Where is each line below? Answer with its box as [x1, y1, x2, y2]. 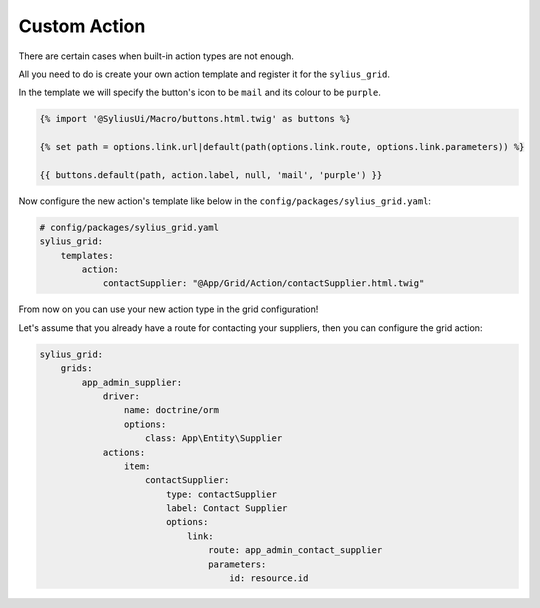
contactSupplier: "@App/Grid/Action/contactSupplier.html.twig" [102, 278, 425, 289]
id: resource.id [229, 573, 309, 584]
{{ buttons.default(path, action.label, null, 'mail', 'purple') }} [39, 169, 383, 180]
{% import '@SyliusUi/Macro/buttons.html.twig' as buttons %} [39, 113, 351, 125]
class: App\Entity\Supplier [145, 433, 283, 444]
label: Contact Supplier [165, 503, 288, 514]
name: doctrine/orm [123, 405, 220, 416]
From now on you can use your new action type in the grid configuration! [18, 303, 319, 315]
